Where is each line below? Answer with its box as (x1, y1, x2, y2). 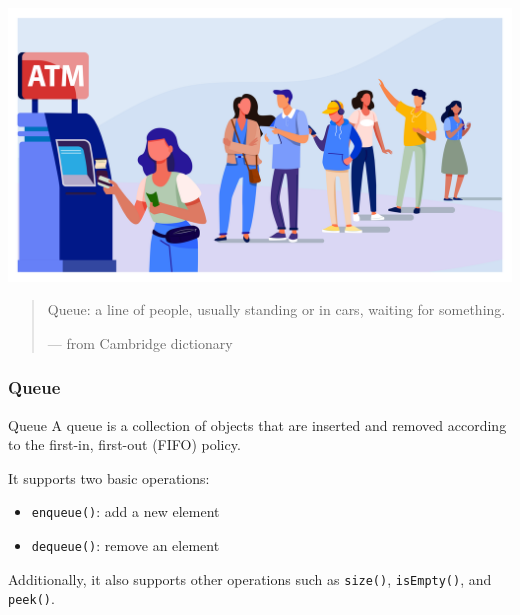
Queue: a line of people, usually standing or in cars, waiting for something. (47, 299, 506, 320)
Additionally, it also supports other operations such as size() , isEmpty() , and (8, 568, 492, 589)
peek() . (8, 588, 55, 609)
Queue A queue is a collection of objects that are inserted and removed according (8, 414, 507, 435)
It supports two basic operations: (8, 467, 210, 488)
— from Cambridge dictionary (47, 332, 233, 353)
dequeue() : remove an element (31, 535, 220, 556)
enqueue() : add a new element (31, 501, 220, 522)
